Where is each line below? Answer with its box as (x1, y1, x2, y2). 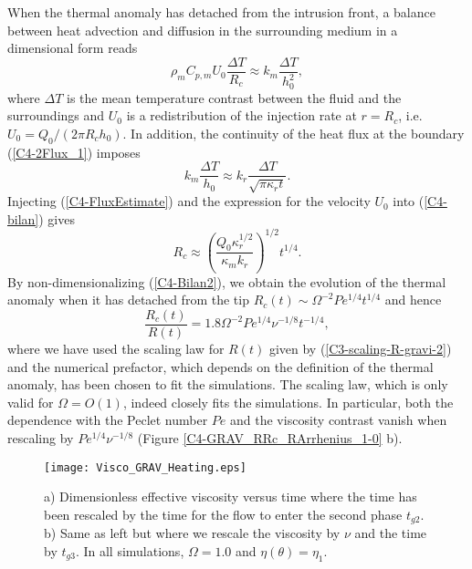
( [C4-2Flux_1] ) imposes (7, 142, 141, 161)
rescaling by (7, 429, 74, 448)
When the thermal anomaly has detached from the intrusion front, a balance (7, 3, 435, 21)
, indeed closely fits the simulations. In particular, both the (122, 392, 454, 411)
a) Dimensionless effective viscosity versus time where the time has (44, 487, 417, 506)
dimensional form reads (7, 38, 138, 57)
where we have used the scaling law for (7, 339, 225, 358)
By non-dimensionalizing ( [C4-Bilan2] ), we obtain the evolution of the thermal (7, 272, 446, 291)
